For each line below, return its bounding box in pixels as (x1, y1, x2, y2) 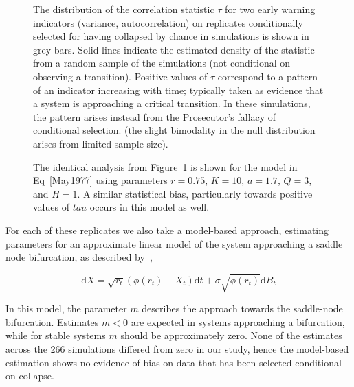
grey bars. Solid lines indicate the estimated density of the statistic (33, 42, 315, 56)
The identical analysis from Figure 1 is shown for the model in (33, 159, 298, 174)
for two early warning (225, 2, 316, 16)
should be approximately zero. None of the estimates (120, 328, 342, 342)
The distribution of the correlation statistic (33, 2, 214, 16)
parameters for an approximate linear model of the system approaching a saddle (5, 236, 343, 250)
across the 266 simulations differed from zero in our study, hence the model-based (5, 342, 349, 356)
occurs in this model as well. (89, 200, 210, 214)
